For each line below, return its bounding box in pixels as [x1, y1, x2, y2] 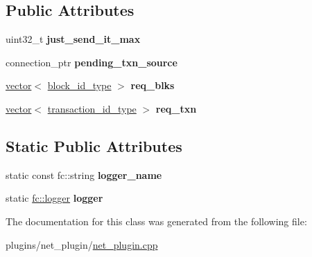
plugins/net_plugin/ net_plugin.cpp [6, 237, 158, 251]
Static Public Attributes [6, 135, 182, 156]
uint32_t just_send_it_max [6, 32, 141, 46]
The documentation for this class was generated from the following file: [6, 213, 307, 228]
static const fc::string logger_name [6, 167, 162, 182]
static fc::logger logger [6, 191, 103, 205]
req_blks [130, 78, 175, 93]
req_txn [155, 101, 197, 115]
